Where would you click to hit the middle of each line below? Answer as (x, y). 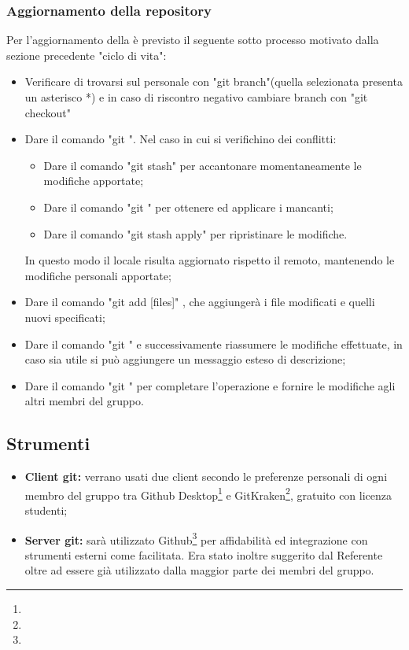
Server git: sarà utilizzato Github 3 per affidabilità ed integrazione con (196, 538)
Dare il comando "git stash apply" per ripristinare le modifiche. (195, 233)
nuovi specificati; (65, 317)
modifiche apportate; (94, 181)
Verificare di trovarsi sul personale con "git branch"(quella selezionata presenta (214, 81)
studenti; (46, 510)
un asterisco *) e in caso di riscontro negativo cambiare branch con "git (196, 97)
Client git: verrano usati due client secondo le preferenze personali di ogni (206, 476)
